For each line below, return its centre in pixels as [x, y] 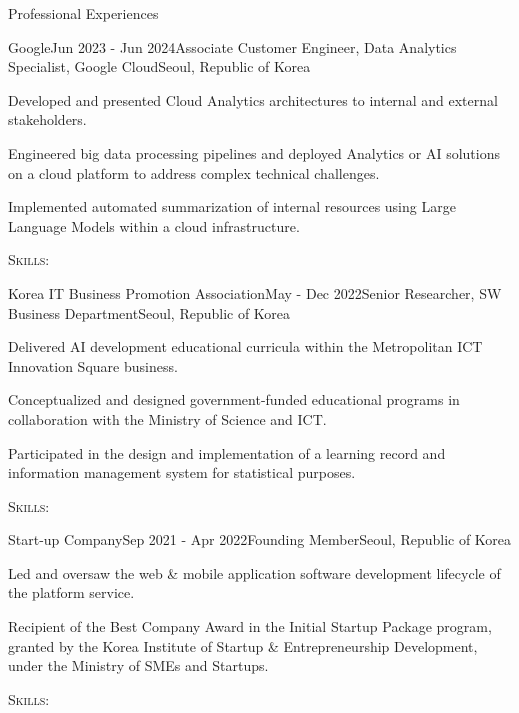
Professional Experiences [83, 13]
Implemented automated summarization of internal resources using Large [232, 206]
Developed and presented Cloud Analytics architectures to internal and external [253, 99]
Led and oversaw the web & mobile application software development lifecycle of [254, 572]
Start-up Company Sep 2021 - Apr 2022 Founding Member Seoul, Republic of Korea [260, 539]
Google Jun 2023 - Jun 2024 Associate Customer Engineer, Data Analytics [232, 46]
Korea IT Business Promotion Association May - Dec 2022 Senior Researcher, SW [255, 292]
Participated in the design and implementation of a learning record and [227, 452]
